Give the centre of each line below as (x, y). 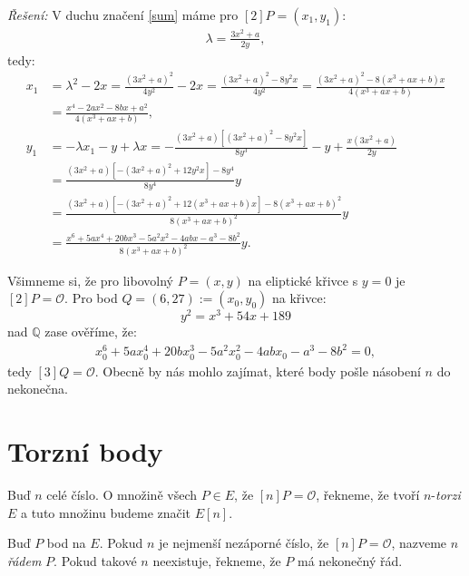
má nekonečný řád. (350, 560)
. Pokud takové (95, 560)
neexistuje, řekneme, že (217, 560)
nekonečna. (38, 389)
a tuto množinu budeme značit (106, 512)
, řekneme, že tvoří (368, 494)
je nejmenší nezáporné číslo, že (244, 543)
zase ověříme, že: (91, 332)
